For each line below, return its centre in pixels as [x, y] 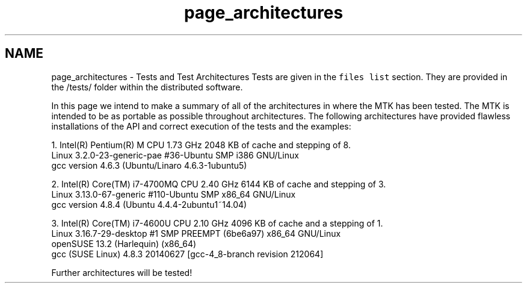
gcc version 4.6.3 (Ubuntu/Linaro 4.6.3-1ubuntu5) [149, 165]
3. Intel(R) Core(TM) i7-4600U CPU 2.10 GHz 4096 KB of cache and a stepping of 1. [217, 223]
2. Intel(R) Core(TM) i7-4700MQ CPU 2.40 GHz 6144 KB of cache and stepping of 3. [219, 184]
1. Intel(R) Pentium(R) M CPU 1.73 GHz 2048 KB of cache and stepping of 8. [201, 145]
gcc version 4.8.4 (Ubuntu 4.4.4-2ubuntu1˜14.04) [149, 204]
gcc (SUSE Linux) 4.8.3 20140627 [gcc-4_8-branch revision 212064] [187, 254]
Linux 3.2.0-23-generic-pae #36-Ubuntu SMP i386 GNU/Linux [175, 155]
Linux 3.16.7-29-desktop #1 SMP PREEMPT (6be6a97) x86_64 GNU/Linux [196, 233]
